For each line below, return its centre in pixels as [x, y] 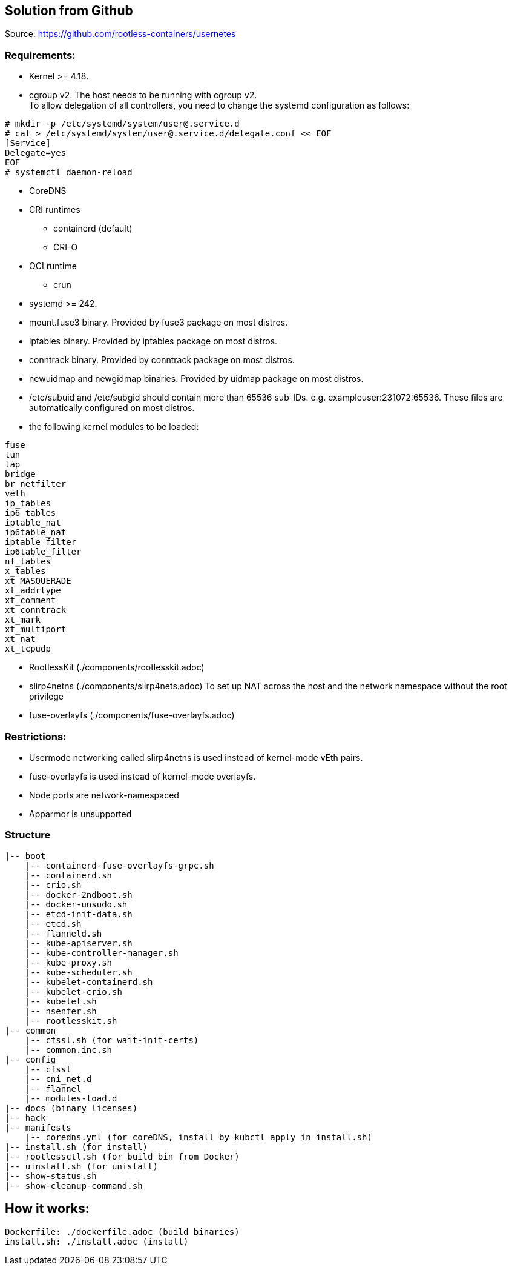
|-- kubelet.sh [61, 1001]
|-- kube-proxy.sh [69, 962]
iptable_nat [33, 523]
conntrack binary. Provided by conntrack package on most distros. [162, 360]
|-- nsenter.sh [61, 1011]
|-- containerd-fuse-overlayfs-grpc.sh [120, 865]
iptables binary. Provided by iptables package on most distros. [153, 341]
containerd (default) [93, 229]
